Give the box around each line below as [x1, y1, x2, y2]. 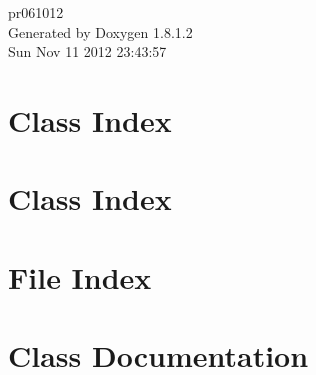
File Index [8, 256, 152, 297]
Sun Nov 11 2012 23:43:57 [8, 41, 167, 62]
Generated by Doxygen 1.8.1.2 [8, 21, 193, 42]
